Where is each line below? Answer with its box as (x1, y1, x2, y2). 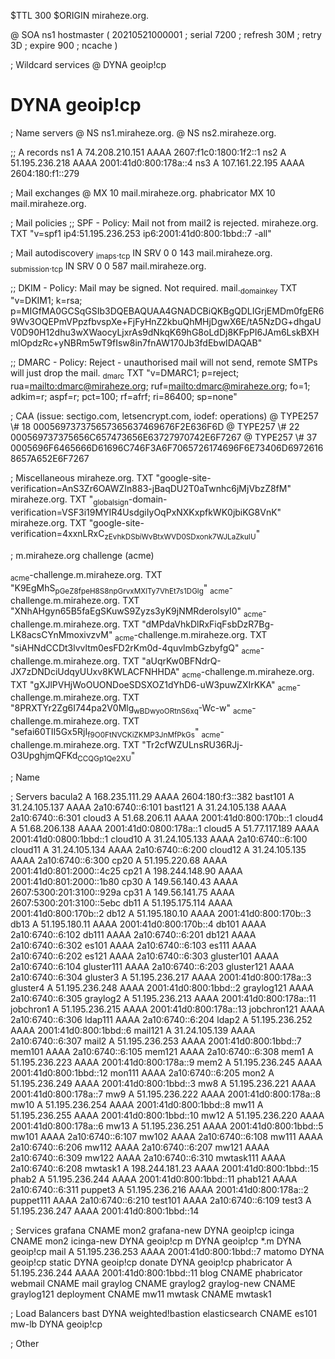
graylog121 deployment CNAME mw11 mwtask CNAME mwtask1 (10, 1288, 272, 1300)
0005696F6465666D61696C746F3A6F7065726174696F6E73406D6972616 (10, 442, 324, 454)
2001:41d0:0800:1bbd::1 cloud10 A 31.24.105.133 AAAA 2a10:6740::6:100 (10, 833, 308, 845)
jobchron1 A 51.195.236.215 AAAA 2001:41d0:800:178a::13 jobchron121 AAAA (10, 1003, 325, 1015)
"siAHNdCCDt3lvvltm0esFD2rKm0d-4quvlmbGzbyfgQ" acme (10, 641, 261, 656)
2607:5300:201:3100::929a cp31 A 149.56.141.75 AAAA (10, 886, 235, 898)
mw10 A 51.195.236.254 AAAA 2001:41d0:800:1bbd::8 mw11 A (10, 1098, 264, 1110)
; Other (10, 1337, 40, 1349)
